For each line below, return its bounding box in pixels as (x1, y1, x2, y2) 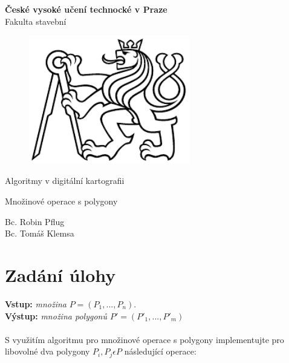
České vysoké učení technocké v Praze (5, 3, 167, 15)
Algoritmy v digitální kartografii (5, 174, 125, 187)
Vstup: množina (5, 297, 67, 310)
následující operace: (124, 345, 196, 358)
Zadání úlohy (5, 262, 116, 287)
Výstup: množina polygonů (5, 309, 107, 322)
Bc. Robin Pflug (5, 215, 65, 227)
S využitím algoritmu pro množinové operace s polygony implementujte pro (5, 333, 284, 345)
